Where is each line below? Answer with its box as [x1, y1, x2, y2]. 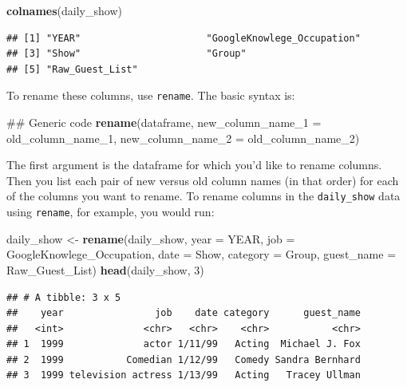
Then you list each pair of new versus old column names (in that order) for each [6, 172, 399, 188]
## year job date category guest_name [6, 307, 361, 319]
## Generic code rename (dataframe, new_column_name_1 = [6, 114, 322, 131]
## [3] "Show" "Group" [6, 48, 247, 60]
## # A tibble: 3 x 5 [6, 291, 121, 303]
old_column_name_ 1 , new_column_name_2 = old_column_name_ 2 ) [6, 129, 360, 146]
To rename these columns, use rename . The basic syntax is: [6, 87, 295, 104]
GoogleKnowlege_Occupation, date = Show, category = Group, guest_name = [6, 246, 397, 263]
